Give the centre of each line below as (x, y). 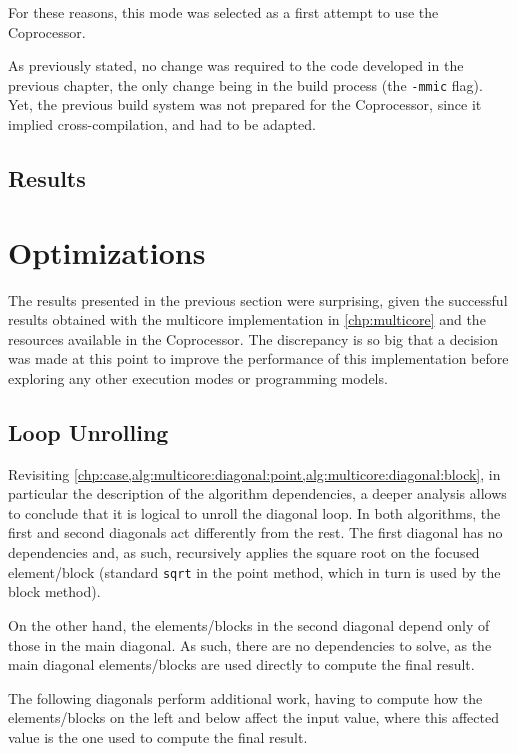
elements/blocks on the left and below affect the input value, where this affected (253, 717)
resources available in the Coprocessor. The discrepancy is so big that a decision (253, 338)
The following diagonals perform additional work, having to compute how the (245, 697)
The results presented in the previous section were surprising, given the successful (258, 299)
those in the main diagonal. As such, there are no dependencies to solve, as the (250, 644)
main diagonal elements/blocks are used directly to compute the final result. (241, 664)
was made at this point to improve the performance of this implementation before (258, 358)
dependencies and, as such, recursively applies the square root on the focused (244, 552)
